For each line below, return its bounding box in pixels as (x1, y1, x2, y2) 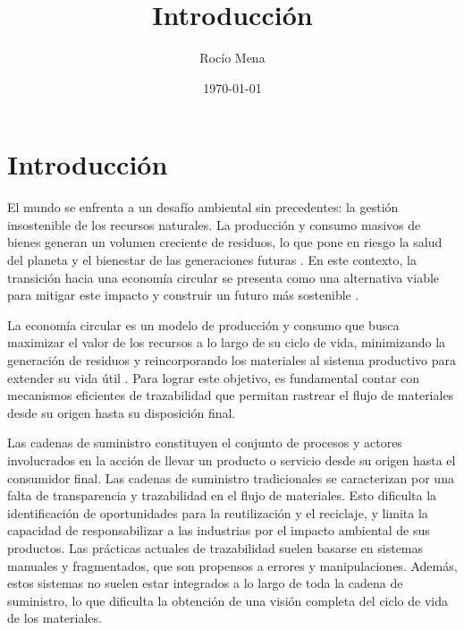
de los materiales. (7, 609, 102, 627)
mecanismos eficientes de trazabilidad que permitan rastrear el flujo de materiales (7, 386, 454, 404)
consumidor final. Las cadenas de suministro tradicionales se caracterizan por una (7, 468, 454, 487)
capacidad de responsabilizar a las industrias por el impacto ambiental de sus (7, 521, 430, 540)
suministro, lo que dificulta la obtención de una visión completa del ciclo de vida (7, 591, 449, 609)
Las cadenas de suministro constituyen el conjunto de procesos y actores (7, 433, 402, 452)
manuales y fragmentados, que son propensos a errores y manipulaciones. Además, (7, 556, 458, 575)
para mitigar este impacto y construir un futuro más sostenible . (7, 285, 359, 304)
